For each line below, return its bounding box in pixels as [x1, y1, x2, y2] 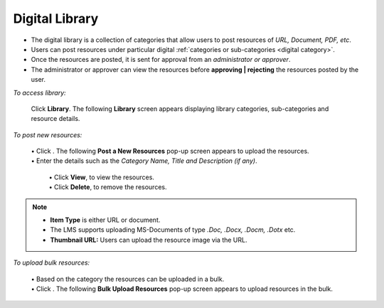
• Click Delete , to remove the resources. [48, 183, 167, 191]
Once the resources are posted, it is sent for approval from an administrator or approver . [31, 55, 291, 64]
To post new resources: [13, 130, 82, 139]
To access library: [13, 88, 67, 97]
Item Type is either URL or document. [50, 216, 161, 224]
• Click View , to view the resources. [48, 173, 154, 181]
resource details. [31, 115, 80, 123]
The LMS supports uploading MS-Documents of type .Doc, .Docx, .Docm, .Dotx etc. [50, 225, 296, 234]
